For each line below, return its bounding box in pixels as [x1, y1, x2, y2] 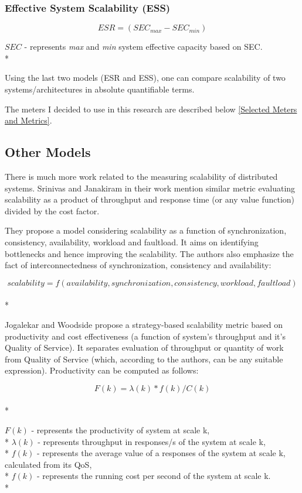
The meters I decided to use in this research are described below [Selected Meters [5, 102, 297, 115]
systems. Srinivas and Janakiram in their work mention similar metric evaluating [5, 182, 296, 194]
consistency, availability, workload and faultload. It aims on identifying [5, 235, 259, 248]
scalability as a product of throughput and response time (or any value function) [5, 193, 295, 206]
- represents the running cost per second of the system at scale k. [36, 470, 271, 482]
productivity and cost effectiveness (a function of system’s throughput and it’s [5, 330, 286, 342]
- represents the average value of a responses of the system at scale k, [36, 447, 286, 459]
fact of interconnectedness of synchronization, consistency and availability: [5, 259, 272, 271]
